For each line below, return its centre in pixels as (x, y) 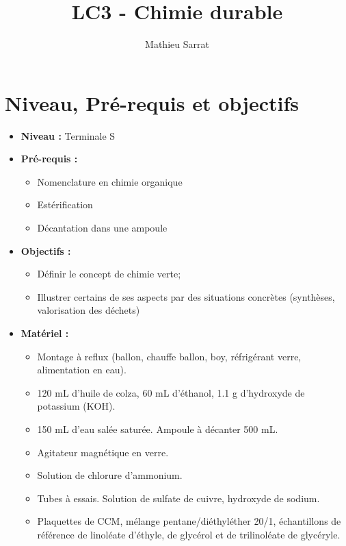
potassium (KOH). (76, 406)
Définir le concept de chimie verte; (109, 274)
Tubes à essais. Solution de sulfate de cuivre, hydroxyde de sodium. (178, 498)
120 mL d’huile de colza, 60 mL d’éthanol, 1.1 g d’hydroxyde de (171, 392)
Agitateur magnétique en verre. (103, 452)
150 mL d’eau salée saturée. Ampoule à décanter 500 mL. (158, 429)
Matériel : (45, 333)
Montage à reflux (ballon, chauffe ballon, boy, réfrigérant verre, (169, 356)
